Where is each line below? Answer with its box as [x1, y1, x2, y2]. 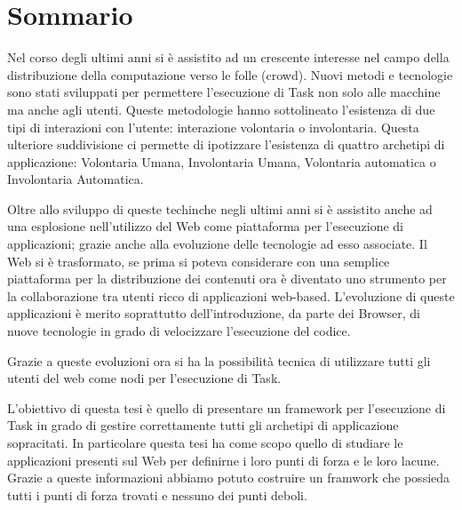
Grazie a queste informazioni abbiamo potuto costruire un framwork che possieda [7, 468, 450, 487]
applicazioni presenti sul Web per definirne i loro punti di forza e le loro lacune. [7, 450, 440, 469]
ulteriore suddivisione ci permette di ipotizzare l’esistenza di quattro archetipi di [7, 135, 445, 154]
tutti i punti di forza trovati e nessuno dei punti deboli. [7, 485, 307, 504]
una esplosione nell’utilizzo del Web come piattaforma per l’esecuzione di [7, 217, 403, 235]
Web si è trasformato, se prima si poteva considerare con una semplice [7, 251, 390, 270]
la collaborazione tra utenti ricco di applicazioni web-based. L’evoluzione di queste [7, 286, 455, 305]
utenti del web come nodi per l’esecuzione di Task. [7, 369, 282, 387]
